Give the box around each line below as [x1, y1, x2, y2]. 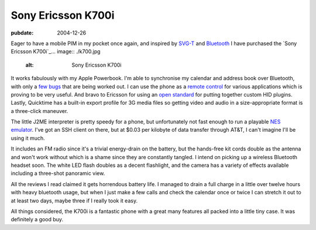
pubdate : [11, 29, 34, 36]
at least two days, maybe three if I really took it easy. [11, 197, 138, 204]
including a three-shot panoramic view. [11, 170, 105, 177]
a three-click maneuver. [11, 107, 68, 114]
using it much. [11, 135, 45, 142]
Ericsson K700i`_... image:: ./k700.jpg [11, 48, 101, 55]
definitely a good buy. [11, 216, 64, 223]
